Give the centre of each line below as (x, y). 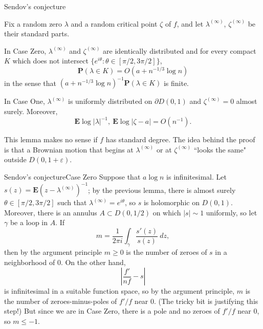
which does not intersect (50, 61)
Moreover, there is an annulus (51, 212)
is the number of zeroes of (167, 252)
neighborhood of (30, 262)
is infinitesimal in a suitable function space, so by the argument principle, (119, 291)
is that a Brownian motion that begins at (69, 149)
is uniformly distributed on (110, 101)
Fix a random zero (33, 23)
